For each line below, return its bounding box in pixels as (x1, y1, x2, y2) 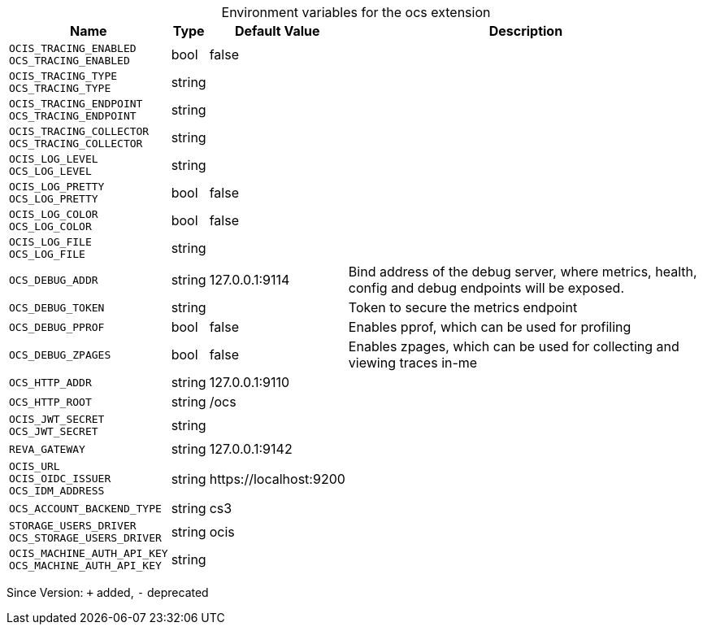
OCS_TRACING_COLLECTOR (9, 137, 143, 150)
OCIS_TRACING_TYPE (9, 70, 118, 82)
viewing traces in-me (348, 355, 478, 371)
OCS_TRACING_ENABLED (9, 54, 130, 67)
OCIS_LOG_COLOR (9, 208, 98, 220)
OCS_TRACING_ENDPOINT (9, 110, 137, 122)
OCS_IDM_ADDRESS (9, 485, 105, 497)
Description (488, 23, 563, 39)
